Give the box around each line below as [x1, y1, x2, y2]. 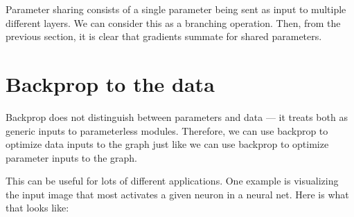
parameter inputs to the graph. [6, 150, 137, 164]
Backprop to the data [6, 69, 215, 97]
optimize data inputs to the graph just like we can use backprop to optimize [6, 137, 329, 151]
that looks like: [6, 200, 69, 215]
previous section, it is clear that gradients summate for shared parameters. [6, 29, 322, 44]
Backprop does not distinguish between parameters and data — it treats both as [6, 109, 348, 124]
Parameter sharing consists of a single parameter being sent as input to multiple [6, 2, 346, 16]
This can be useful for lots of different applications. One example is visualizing [6, 173, 339, 188]
